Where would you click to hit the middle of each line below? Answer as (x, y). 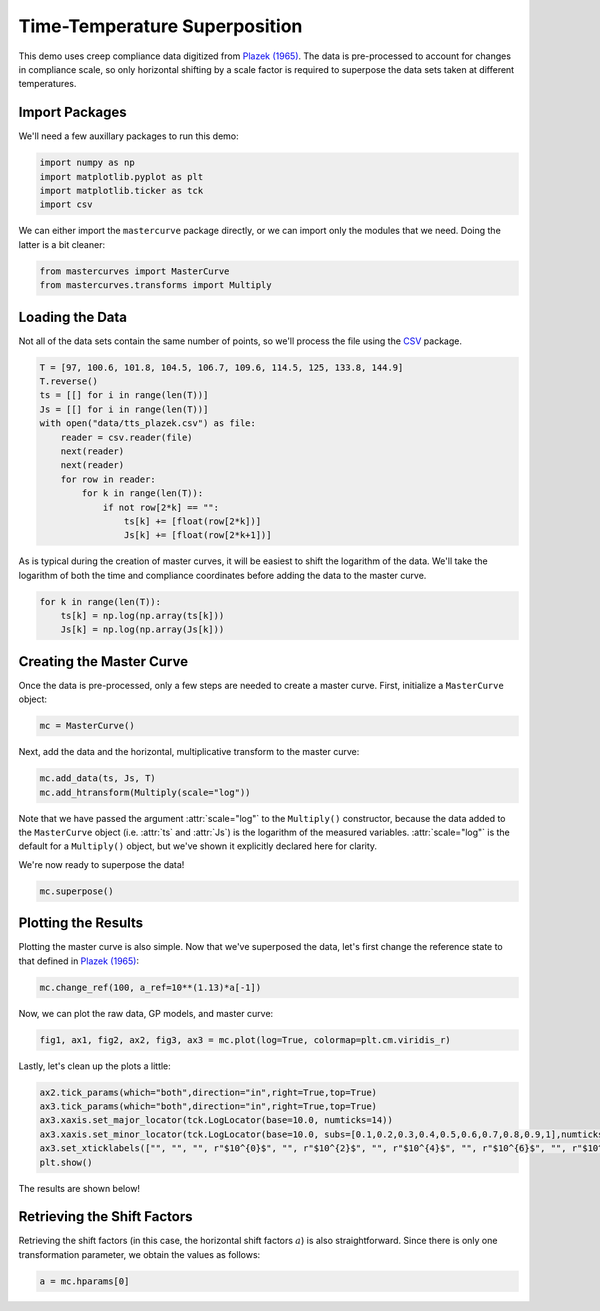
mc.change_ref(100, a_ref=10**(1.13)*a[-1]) (150, 987)
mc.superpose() (76, 891)
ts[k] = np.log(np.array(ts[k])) (142, 616)
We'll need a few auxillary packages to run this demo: (128, 136)
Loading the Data (73, 316)
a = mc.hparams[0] (84, 1281)
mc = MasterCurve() (87, 726)
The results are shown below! (79, 1188)
